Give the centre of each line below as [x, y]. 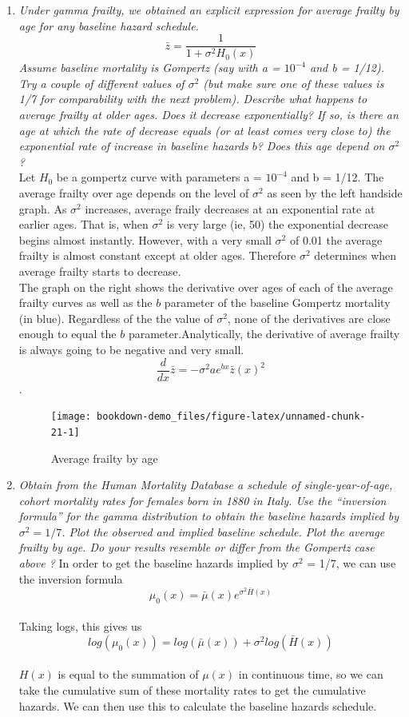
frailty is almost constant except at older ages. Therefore [157, 255]
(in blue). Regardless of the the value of [116, 318]
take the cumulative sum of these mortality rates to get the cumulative [192, 690]
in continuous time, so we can [311, 674]
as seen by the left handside [335, 193]
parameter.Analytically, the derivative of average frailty [264, 334]
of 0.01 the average [336, 239]
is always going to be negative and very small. [131, 349]
